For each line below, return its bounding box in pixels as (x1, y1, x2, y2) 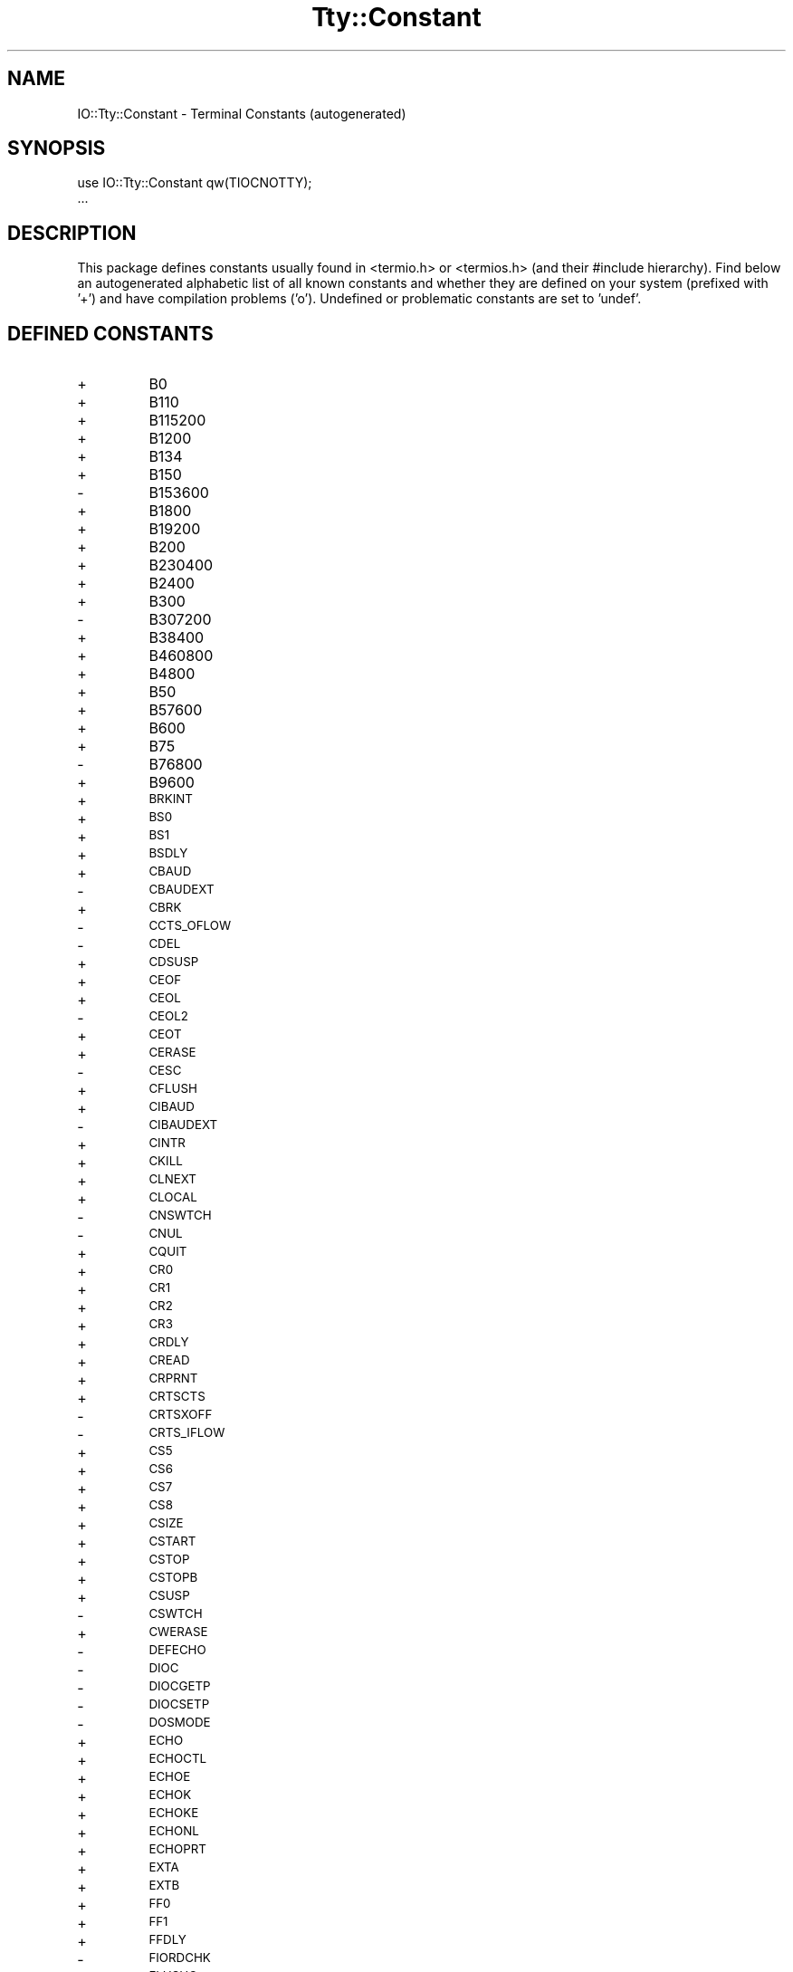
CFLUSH (148, 1081, 197, 1096)
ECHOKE (148, 1805, 199, 1821)
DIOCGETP (148, 1679, 211, 1694)
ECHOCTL (148, 1751, 207, 1766)
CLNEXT (148, 1172, 196, 1187)
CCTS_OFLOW (148, 918, 232, 933)
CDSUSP (148, 954, 199, 970)
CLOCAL (148, 1190, 197, 1205)
